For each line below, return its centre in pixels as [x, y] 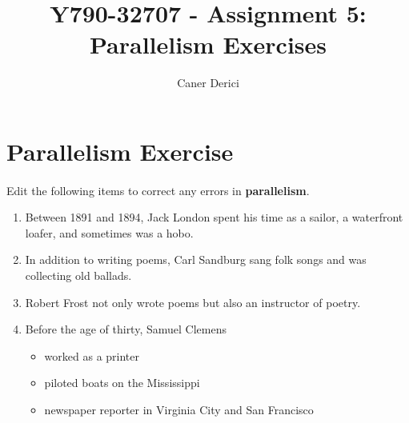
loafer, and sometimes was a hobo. [109, 232]
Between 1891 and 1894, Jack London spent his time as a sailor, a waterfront [214, 217]
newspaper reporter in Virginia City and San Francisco [179, 410]
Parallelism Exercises [208, 44]
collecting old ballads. [78, 275]
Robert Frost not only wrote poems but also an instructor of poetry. [193, 302]
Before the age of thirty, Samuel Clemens [126, 329]
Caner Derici [208, 83]
